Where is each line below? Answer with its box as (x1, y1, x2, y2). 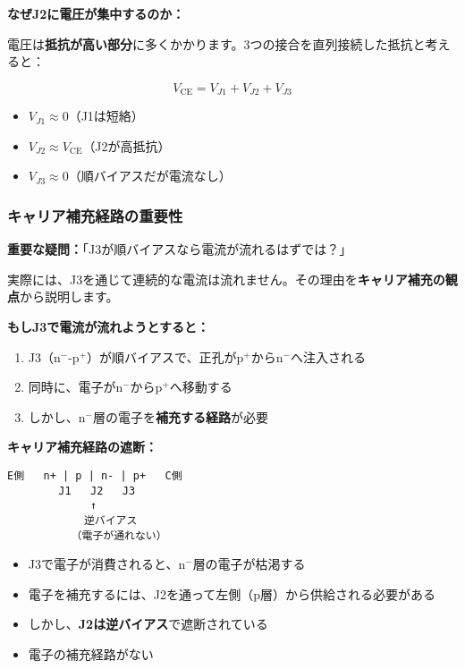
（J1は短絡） (68, 106, 144, 125)
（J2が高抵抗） (82, 136, 171, 155)
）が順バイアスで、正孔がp (87, 347, 244, 366)
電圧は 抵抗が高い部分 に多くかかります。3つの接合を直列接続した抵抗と (7, 34, 426, 53)
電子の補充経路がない (28, 645, 154, 664)
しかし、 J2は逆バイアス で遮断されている (28, 614, 268, 633)
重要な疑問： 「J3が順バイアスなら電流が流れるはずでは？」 (7, 240, 352, 258)
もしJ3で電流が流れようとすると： (7, 318, 209, 336)
